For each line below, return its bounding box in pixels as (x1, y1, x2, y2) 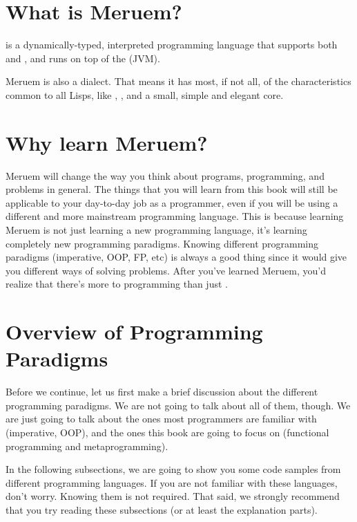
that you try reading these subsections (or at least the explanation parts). (6, 503, 318, 517)
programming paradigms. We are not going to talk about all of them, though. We (6, 398, 351, 412)
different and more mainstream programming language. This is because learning (6, 209, 344, 223)
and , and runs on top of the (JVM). (6, 50, 160, 65)
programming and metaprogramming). (6, 438, 168, 453)
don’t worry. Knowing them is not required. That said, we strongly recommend (6, 489, 340, 503)
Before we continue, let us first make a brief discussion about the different (6, 384, 318, 399)
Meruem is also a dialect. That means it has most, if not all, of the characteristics (6, 74, 351, 88)
